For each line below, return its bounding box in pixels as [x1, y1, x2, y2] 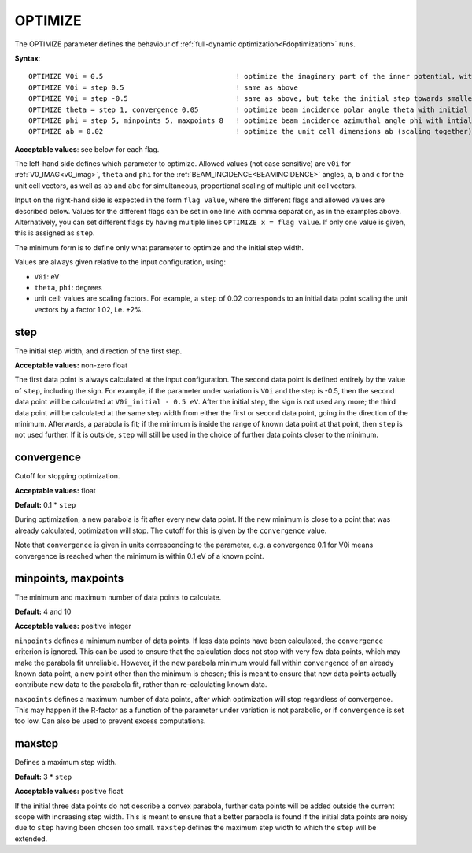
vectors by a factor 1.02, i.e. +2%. [34, 305, 144, 314]
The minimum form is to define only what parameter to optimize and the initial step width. [14, 242, 304, 252]
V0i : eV [34, 271, 60, 281]
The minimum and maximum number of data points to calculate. [14, 593, 222, 602]
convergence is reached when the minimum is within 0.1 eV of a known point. [14, 551, 264, 560]
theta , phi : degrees [34, 282, 102, 292]
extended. [14, 834, 47, 844]
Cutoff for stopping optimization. [14, 471, 120, 481]
